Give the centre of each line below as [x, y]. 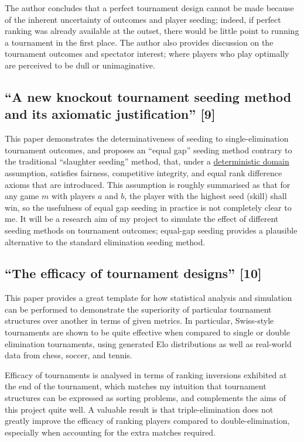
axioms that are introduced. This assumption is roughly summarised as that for [148, 184]
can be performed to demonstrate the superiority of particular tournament [138, 309]
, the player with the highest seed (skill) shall [206, 196]
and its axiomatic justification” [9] [110, 114]
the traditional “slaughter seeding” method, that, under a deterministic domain [147, 161]
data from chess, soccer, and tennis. [69, 355]
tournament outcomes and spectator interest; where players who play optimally [147, 54]
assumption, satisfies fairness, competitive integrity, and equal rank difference [144, 172]
